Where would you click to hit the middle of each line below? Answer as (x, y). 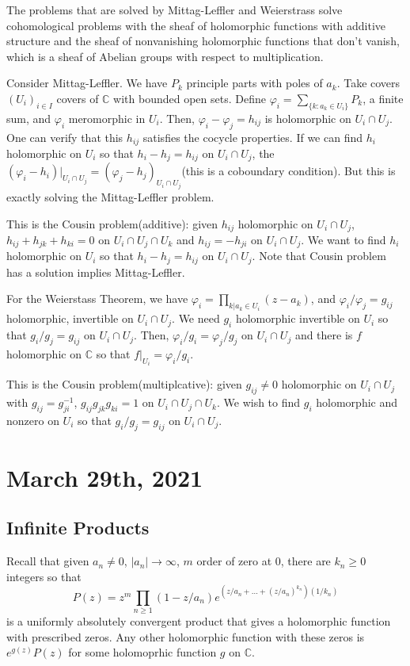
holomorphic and (357, 402)
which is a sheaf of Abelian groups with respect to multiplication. (165, 56)
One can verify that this (65, 137)
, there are (306, 561)
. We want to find (344, 239)
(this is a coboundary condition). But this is (289, 171)
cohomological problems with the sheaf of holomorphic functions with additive (196, 25)
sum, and (29, 118)
